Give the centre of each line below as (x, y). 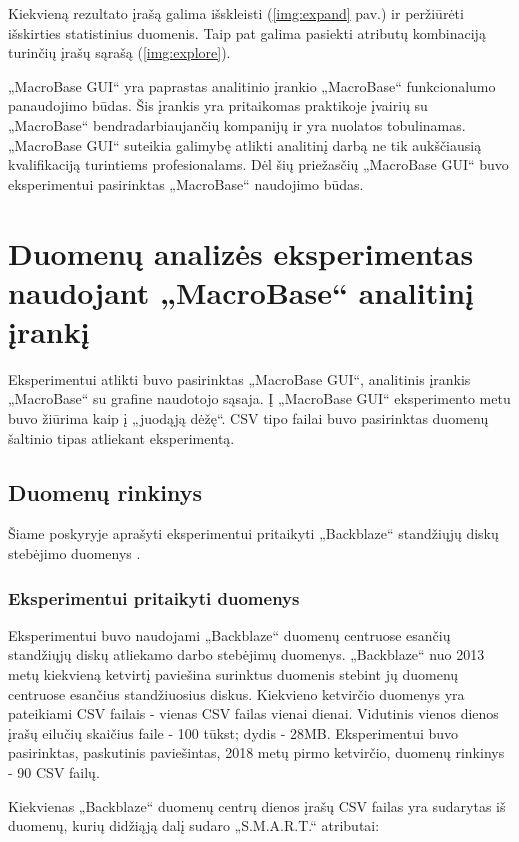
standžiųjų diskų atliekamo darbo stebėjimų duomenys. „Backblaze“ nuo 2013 (246, 654)
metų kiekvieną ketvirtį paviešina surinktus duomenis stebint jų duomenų (233, 674)
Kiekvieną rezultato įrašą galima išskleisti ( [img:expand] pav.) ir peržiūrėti (236, 13)
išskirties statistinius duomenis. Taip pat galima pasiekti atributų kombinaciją (247, 32)
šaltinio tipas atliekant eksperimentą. (121, 437)
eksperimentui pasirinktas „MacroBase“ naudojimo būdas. (186, 183)
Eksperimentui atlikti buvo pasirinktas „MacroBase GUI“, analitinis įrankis (239, 378)
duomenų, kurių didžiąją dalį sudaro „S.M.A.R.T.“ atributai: (194, 825)
